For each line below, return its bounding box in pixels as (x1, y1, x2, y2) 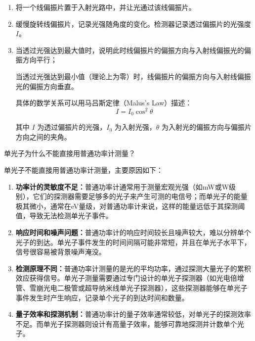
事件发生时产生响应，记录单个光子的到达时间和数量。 (15, 292, 189, 302)
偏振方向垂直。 (29, 81, 78, 91)
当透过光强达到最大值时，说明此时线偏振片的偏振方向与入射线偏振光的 (15, 45, 244, 55)
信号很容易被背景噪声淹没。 (15, 246, 106, 257)
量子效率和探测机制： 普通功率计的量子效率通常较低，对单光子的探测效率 (15, 309, 251, 319)
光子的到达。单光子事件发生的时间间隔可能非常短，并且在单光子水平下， (15, 237, 251, 247)
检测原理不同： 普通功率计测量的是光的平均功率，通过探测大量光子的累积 (15, 263, 251, 273)
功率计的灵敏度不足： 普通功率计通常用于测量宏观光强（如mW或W (15, 181, 229, 192)
